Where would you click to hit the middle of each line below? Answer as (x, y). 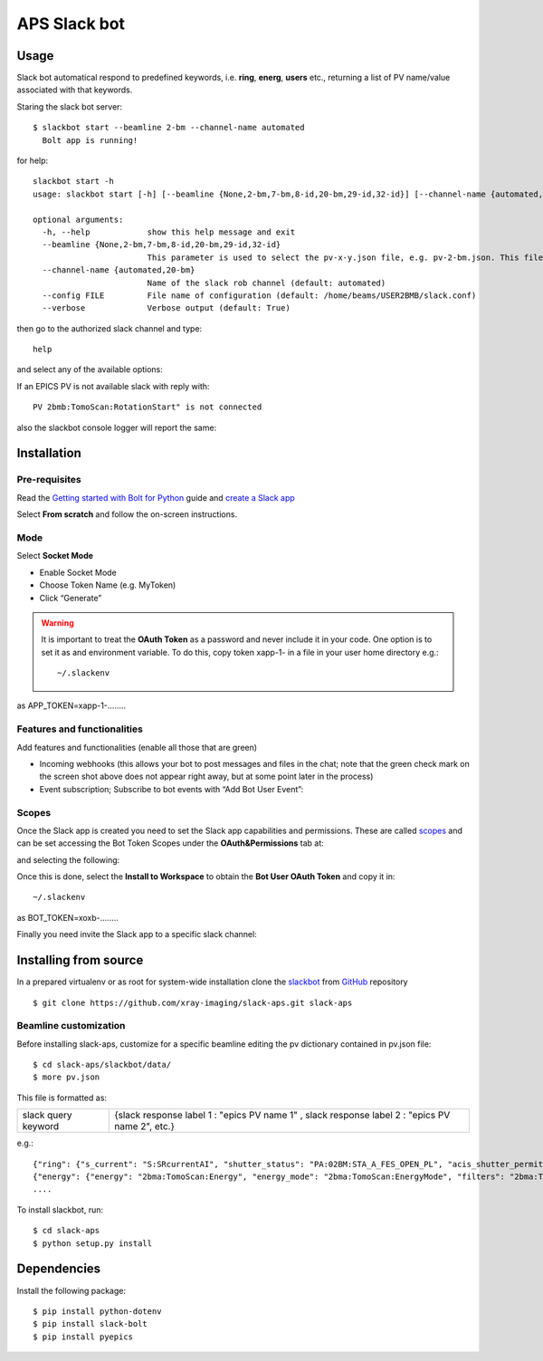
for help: (33, 161)
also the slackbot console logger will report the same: (117, 427)
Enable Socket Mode (78, 572)
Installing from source (80, 960)
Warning (57, 623)
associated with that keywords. (75, 90)
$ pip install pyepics (83, 1337)
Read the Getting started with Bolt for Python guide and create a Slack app (156, 497)
